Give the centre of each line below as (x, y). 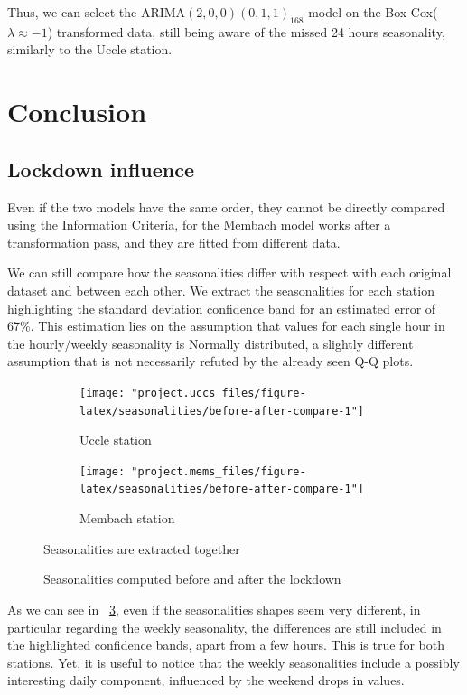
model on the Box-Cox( (373, 12)
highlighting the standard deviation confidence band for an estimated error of (222, 308)
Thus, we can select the (72, 12)
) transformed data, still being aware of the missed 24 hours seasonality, (246, 31)
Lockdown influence (101, 169)
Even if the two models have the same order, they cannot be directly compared (226, 207)
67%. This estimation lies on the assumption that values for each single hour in (226, 326)
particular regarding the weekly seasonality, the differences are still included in (224, 627)
